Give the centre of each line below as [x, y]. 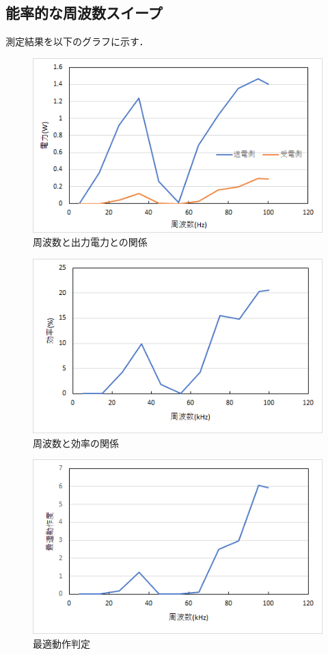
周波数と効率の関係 [76, 442]
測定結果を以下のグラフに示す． [77, 41]
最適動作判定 [61, 644]
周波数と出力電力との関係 [90, 242]
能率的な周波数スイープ [84, 13]
